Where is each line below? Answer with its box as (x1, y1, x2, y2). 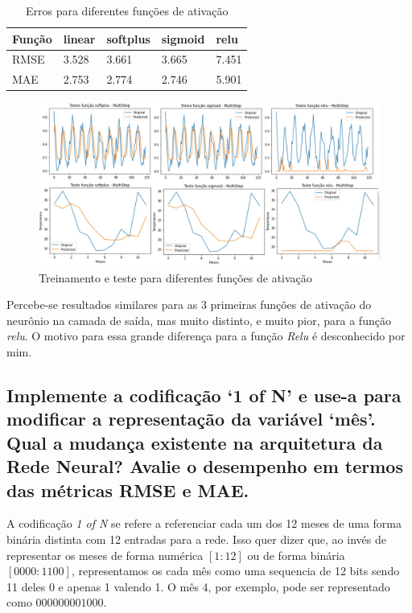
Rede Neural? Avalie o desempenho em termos (6, 454, 403, 479)
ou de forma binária (247, 546, 345, 563)
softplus (106, 30, 150, 47)
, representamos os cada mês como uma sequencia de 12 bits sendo (71, 562, 400, 579)
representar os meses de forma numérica (6, 546, 204, 563)
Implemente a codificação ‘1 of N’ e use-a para (6, 383, 402, 408)
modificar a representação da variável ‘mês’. (6, 406, 376, 431)
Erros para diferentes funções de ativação (25, 2, 229, 19)
